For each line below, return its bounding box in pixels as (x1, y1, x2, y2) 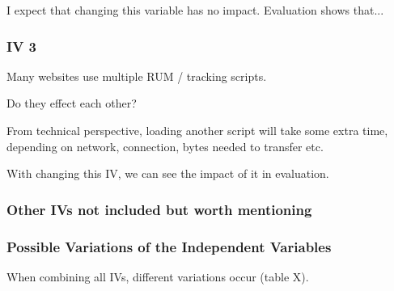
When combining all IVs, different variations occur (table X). (6, 268, 309, 285)
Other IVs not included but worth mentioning (6, 199, 312, 219)
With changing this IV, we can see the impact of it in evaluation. (6, 165, 329, 182)
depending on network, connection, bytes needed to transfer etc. (6, 137, 324, 154)
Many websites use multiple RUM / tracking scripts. (6, 67, 267, 84)
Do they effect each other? (6, 95, 137, 112)
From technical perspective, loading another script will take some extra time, (6, 122, 388, 138)
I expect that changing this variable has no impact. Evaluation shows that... (6, 2, 384, 18)
